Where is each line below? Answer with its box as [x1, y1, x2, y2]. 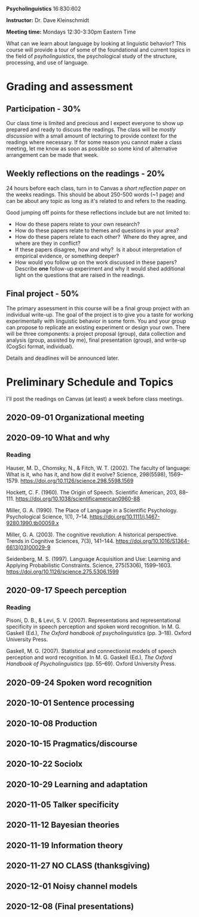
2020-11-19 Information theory [6, 840, 124, 851]
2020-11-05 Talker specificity [6, 800, 120, 810]
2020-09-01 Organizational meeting [6, 412, 145, 423]
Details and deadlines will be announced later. [6, 354, 120, 362]
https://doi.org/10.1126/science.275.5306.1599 [6, 568, 120, 575]
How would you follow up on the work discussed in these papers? [14, 259, 177, 266]
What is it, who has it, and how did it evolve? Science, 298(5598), [6, 470, 167, 478]
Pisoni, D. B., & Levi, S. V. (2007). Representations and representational [6, 617, 181, 624]
